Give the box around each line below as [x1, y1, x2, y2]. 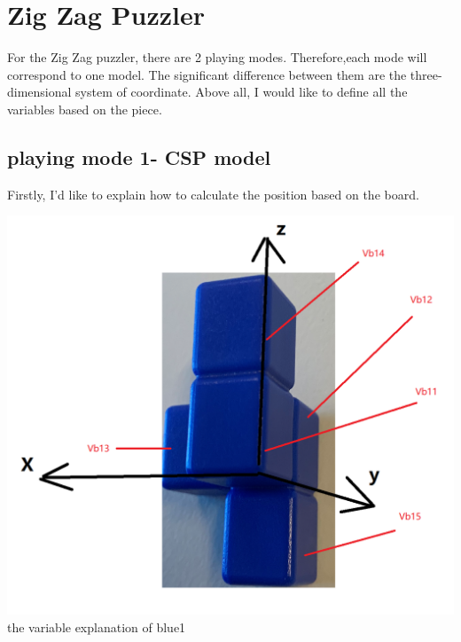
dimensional [7, 82, 72, 101]
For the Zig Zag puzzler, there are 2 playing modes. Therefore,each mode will [7, 48, 427, 67]
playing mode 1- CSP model [7, 143, 271, 170]
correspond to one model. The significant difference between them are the [7, 65, 407, 83]
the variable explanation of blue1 [7, 617, 186, 636]
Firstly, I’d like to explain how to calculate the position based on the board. [7, 184, 419, 203]
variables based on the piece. [7, 99, 162, 118]
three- [410, 65, 442, 83]
